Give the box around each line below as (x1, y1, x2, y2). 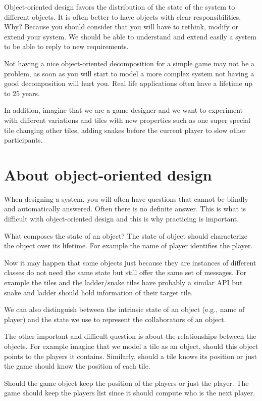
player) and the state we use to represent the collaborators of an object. (4, 314, 226, 324)
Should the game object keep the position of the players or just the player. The (4, 377, 249, 388)
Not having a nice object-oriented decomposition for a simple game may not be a (4, 58, 255, 68)
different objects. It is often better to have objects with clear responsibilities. (4, 11, 241, 22)
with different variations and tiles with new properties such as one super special (4, 114, 250, 125)
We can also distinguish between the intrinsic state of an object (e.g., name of (4, 304, 245, 315)
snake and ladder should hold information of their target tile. (4, 287, 193, 297)
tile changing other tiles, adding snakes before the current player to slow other (4, 124, 246, 135)
